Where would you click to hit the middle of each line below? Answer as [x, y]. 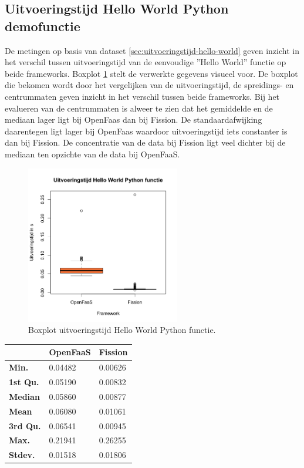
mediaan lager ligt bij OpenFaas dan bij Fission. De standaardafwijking [134, 119]
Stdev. [22, 455]
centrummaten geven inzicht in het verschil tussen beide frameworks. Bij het [142, 96]
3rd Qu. [25, 425]
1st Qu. [24, 382]
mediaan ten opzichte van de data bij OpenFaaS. [92, 154]
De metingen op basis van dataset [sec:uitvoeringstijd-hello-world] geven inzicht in [152, 50]
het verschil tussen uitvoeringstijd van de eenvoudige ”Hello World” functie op [146, 62]
